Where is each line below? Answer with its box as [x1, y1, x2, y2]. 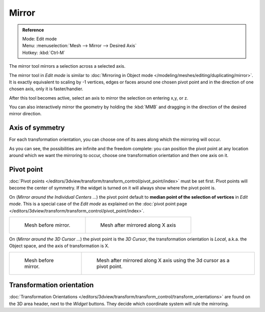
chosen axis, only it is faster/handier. [9, 86, 83, 92]
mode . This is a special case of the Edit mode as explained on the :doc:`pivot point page [9, 201, 187, 207]
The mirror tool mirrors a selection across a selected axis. [9, 63, 126, 69]
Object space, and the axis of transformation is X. [9, 243, 109, 249]
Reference [22, 27, 44, 33]
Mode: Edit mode [22, 36, 57, 42]
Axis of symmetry [9, 124, 65, 132]
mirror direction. [9, 111, 42, 117]
